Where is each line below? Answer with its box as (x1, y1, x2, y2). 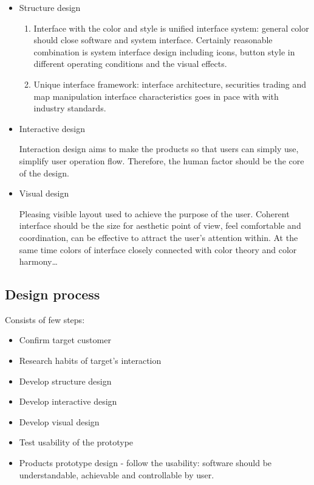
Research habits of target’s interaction (19, 354, 162, 367)
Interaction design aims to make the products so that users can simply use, (19, 142, 299, 155)
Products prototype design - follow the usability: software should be (19, 456, 272, 469)
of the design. (19, 166, 69, 179)
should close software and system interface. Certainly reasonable (33, 33, 273, 46)
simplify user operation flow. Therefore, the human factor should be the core (19, 154, 304, 167)
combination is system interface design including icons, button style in (33, 45, 295, 58)
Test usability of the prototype (19, 436, 134, 448)
